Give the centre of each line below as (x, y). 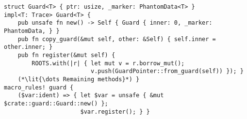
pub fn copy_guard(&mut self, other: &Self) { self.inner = (117, 39)
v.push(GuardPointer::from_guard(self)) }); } (167, 71)
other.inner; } (28, 47)
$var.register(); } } (115, 112)
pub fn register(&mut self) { (66, 55)
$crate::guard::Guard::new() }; (56, 103)
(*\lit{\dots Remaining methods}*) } (79, 79)
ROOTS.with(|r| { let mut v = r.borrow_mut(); (108, 63)
